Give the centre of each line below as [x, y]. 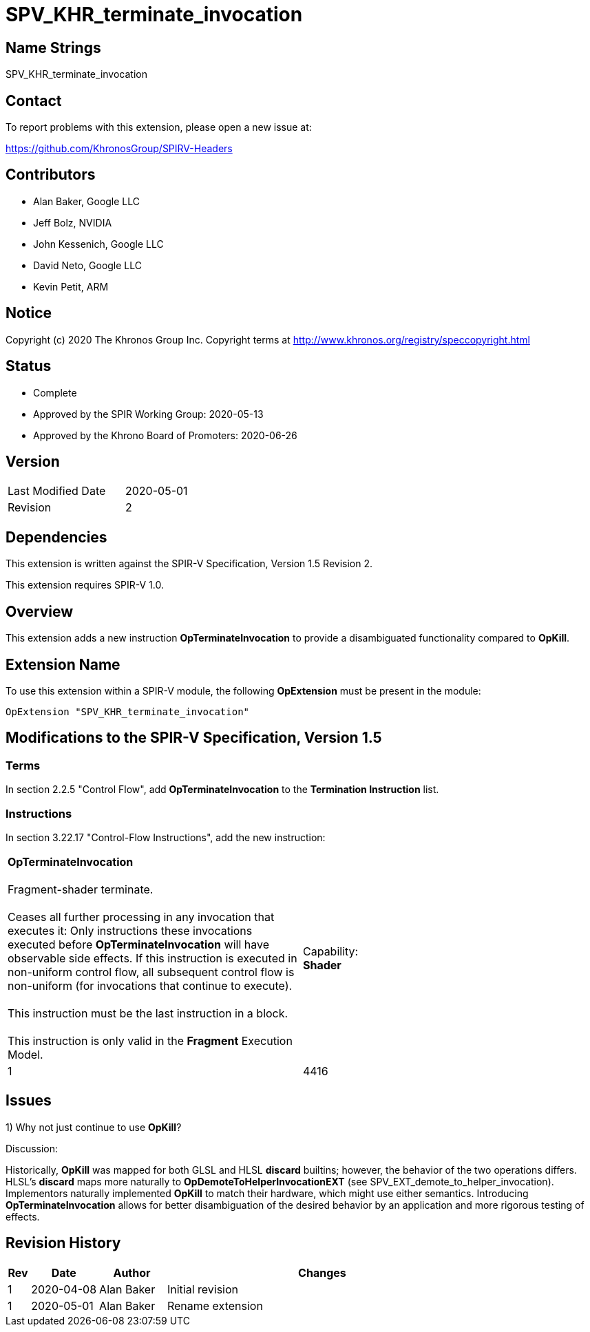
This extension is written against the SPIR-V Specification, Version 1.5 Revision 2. [189, 564]
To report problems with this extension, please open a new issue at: [159, 127]
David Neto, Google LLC [88, 265]
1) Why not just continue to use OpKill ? [94, 1127]
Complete [55, 392]
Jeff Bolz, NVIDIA [73, 222]
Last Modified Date [57, 491]
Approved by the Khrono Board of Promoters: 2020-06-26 [165, 435]
